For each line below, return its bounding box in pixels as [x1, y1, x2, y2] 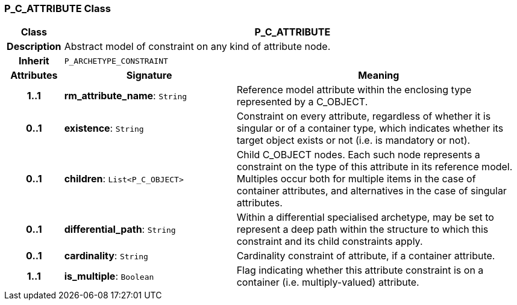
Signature [126, 69, 172, 82]
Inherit [18, 55, 49, 67]
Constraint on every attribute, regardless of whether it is [236, 110, 491, 123]
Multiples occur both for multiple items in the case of [236, 173, 476, 185]
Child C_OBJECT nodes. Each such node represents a [236, 149, 480, 161]
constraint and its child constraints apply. [236, 235, 423, 248]
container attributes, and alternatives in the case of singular [236, 185, 507, 197]
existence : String [64, 122, 144, 135]
